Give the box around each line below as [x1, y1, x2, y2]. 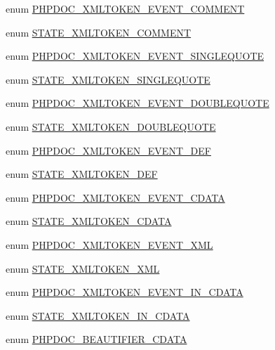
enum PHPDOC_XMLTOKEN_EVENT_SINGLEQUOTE [6, 48, 264, 63]
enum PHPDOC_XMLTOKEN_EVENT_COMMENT [6, 1, 245, 15]
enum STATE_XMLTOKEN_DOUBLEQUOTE [6, 119, 216, 134]
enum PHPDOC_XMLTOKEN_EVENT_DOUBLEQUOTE [6, 96, 269, 110]
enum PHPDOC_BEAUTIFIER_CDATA [6, 332, 187, 346]
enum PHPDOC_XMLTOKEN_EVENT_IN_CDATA [6, 285, 243, 299]
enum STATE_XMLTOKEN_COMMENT [6, 25, 192, 39]
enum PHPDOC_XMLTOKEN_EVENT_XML [6, 237, 213, 252]
